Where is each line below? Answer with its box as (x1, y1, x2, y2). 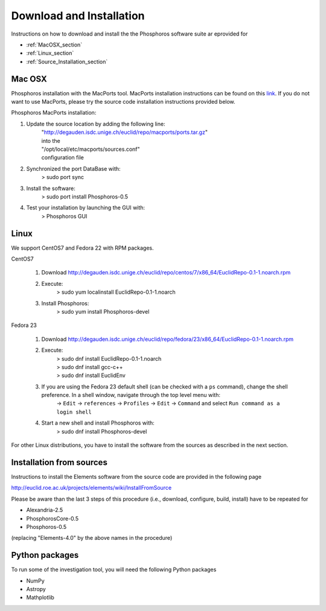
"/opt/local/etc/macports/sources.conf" (41, 145, 140, 153)
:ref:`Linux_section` (26, 49, 74, 57)
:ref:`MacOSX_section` (26, 41, 83, 48)
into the (41, 137, 60, 144)
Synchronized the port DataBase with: (26, 165, 121, 172)
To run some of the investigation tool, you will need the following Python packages (11, 566, 217, 573)
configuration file (41, 154, 84, 161)
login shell (56, 408, 92, 416)
